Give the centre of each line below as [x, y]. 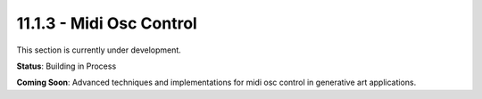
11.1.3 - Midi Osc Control [107, 23]
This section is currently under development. [99, 50]
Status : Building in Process [66, 66]
